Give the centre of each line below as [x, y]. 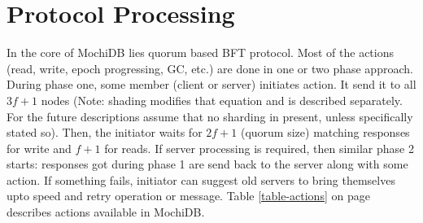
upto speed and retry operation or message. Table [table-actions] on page [188, 196]
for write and [39, 148]
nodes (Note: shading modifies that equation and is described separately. [222, 100]
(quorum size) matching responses [325, 132]
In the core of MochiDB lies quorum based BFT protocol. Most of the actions [201, 52]
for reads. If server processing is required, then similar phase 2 [259, 148]
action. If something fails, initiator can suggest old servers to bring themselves [201, 179]
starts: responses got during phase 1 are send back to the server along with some [207, 164]
